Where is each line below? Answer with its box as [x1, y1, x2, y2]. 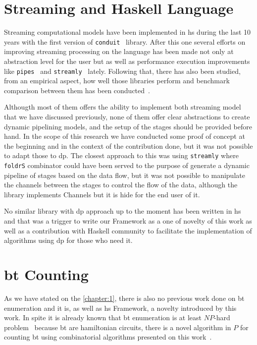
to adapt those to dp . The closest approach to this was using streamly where [4, 150, 239, 161]
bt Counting [4, 264, 89, 285]
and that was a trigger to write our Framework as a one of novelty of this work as [4, 216, 252, 226]
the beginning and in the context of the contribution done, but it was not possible [4, 140, 253, 151]
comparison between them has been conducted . [4, 85, 150, 95]
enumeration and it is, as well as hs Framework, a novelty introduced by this [4, 302, 237, 313]
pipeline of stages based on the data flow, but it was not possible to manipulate [4, 170, 245, 180]
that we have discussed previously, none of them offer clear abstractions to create [4, 112, 250, 121]
